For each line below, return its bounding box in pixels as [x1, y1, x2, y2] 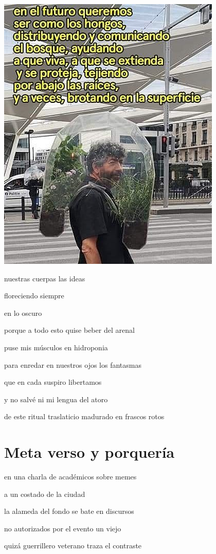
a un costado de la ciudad [4, 488, 85, 499]
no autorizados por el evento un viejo [4, 523, 121, 533]
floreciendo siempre [4, 290, 64, 301]
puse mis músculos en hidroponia [4, 342, 108, 352]
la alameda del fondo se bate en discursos [4, 506, 134, 516]
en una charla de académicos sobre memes [4, 471, 137, 482]
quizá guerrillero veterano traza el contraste [4, 540, 142, 551]
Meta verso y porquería [4, 441, 175, 462]
